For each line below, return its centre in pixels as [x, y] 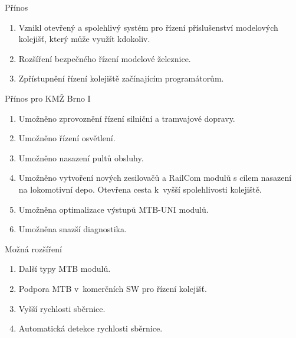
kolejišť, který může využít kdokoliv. [84, 39]
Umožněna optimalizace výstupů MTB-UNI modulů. [114, 209]
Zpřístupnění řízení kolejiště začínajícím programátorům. [121, 78]
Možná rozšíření [33, 248]
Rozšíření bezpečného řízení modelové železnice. [105, 58]
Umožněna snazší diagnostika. [73, 229]
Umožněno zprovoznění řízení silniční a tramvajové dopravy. [127, 118]
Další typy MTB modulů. [65, 269]
